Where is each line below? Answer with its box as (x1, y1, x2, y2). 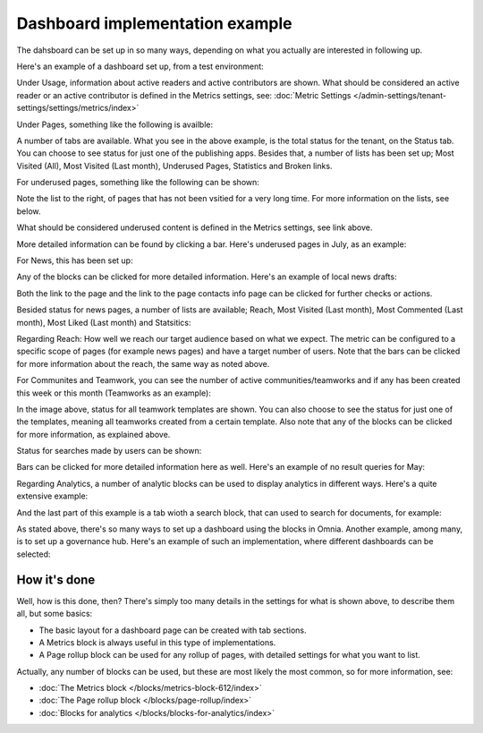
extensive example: (16, 490, 89, 501)
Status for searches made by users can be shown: (16, 446, 202, 456)
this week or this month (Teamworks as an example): (16, 388, 212, 398)
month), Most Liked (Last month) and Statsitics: (16, 317, 191, 328)
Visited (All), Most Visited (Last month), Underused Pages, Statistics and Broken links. (16, 160, 333, 171)
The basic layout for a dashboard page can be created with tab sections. (38, 625, 308, 635)
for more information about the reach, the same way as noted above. (16, 358, 270, 369)
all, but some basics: (16, 609, 93, 619)
